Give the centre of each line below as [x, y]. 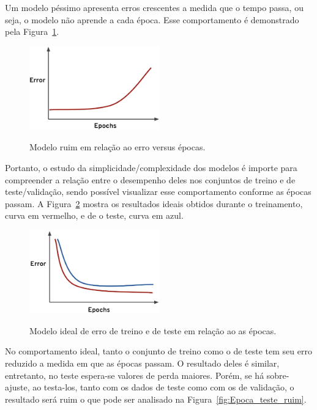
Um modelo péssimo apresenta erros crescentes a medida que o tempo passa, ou [154, 7]
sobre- [278, 375]
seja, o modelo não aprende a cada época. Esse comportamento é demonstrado [152, 19]
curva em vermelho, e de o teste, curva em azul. [94, 215]
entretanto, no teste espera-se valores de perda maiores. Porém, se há [135, 375]
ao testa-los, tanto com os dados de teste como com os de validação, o [163, 387]
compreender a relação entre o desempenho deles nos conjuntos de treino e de [150, 179]
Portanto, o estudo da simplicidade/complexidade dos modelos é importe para [151, 167]
